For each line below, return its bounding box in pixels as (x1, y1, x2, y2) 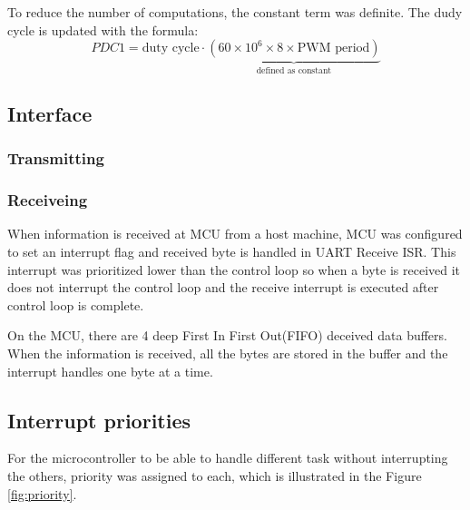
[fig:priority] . (7, 484, 77, 503)
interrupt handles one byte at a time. (7, 361, 213, 380)
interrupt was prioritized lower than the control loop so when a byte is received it (7, 260, 461, 279)
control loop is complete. (7, 295, 144, 314)
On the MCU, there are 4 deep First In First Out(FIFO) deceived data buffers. (7, 326, 447, 345)
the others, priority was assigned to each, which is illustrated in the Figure (7, 466, 422, 485)
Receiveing (7, 189, 88, 211)
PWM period (297, 42, 370, 55)
